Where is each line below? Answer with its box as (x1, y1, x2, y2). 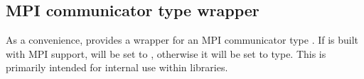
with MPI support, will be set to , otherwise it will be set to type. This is (6, 46, 326, 61)
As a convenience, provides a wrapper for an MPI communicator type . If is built (6, 32, 359, 47)
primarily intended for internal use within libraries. (6, 60, 228, 75)
